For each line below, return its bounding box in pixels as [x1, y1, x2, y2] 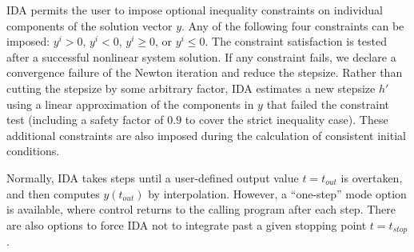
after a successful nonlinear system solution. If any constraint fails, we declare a [6, 48, 396, 65]
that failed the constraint [266, 95, 389, 112]
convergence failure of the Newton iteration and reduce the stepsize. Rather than [6, 64, 403, 81]
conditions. [6, 142, 60, 159]
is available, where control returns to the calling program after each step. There [6, 201, 396, 218]
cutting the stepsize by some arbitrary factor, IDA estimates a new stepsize [6, 79, 376, 96]
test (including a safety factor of [6, 111, 164, 128]
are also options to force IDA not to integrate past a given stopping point [6, 216, 367, 233]
